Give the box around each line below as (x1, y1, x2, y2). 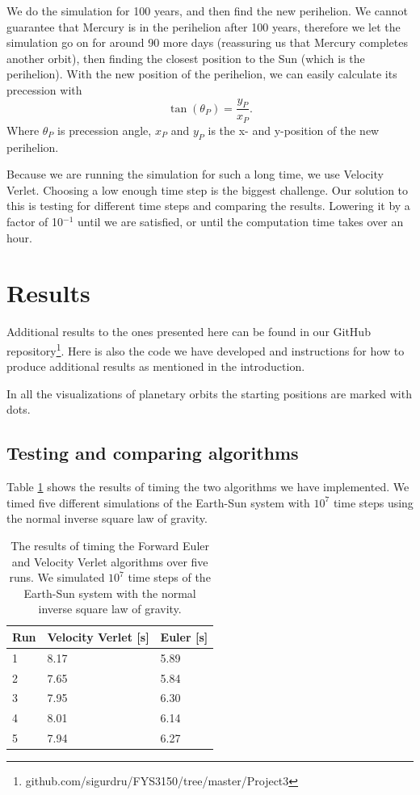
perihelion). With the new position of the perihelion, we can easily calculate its (6, 65, 397, 82)
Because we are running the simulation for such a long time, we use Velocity (6, 166, 384, 183)
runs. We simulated (9, 569, 105, 586)
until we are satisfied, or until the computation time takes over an (78, 213, 404, 230)
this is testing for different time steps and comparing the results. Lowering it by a (6, 197, 410, 214)
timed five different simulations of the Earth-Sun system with (6, 494, 310, 511)
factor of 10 (6, 213, 64, 230)
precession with (6, 81, 82, 98)
